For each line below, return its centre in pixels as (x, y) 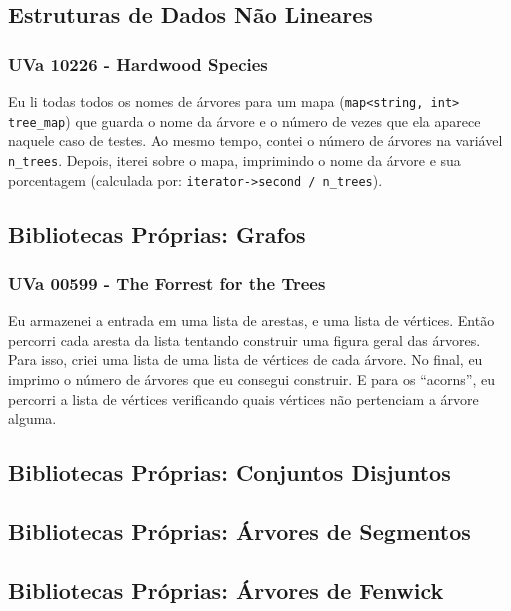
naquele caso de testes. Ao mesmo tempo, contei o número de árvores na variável (255, 140)
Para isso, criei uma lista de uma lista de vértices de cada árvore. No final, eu (245, 359)
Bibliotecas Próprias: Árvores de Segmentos (239, 530)
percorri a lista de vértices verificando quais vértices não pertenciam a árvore (243, 398)
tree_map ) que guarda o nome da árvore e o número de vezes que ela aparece (244, 120)
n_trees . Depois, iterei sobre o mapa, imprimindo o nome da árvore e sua (234, 159)
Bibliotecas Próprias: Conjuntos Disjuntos (229, 472)
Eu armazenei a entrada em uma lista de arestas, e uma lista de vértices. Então (251, 320)
